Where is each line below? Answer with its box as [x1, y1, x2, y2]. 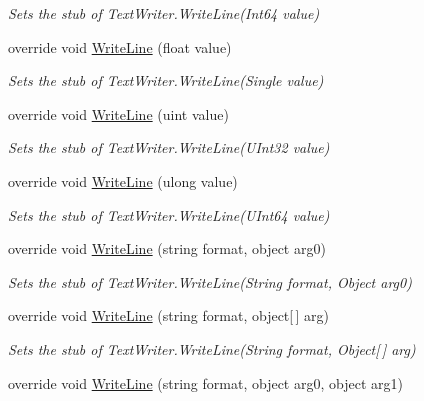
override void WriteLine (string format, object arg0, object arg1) [8, 372, 403, 393]
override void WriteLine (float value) [8, 36, 232, 57]
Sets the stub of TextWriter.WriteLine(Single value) [8, 70, 324, 91]
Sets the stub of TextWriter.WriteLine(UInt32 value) [8, 137, 330, 158]
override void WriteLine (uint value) [8, 103, 229, 124]
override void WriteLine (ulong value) [8, 170, 238, 191]
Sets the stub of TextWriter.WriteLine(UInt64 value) [8, 204, 330, 225]
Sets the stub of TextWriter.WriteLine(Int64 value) [8, 3, 320, 23]
